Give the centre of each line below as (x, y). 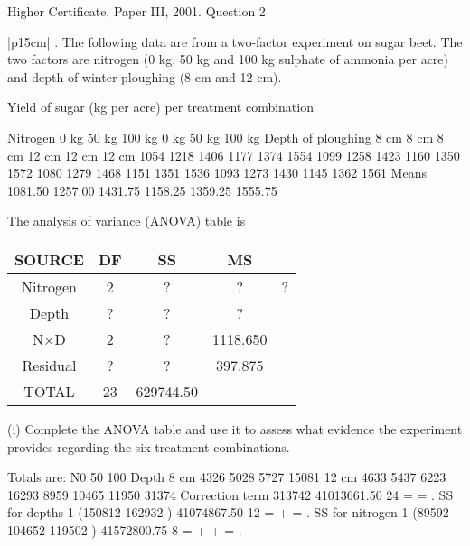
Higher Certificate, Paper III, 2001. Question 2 (136, 11)
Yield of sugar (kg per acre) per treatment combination (160, 107)
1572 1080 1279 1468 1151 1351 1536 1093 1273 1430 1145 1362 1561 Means (217, 173)
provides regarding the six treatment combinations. (149, 446)
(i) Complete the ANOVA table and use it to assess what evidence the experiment (235, 428)
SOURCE (49, 259)
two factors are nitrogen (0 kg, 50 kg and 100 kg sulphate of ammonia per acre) (228, 59)
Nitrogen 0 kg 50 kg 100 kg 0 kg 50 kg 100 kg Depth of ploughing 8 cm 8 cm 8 (226, 137)
